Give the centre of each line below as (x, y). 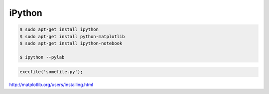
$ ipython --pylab (42, 57)
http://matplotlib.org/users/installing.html (51, 85)
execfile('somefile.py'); (51, 72)
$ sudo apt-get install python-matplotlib (72, 36)
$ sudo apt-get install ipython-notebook (71, 43)
